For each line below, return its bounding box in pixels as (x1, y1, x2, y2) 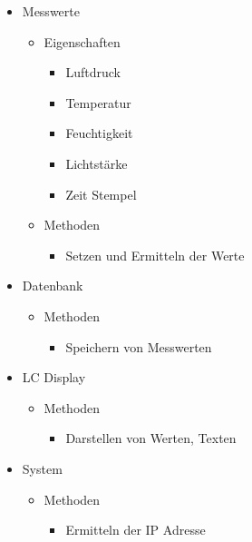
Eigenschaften (44, 32, 121, 51)
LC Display (22, 368, 86, 387)
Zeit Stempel (65, 184, 137, 203)
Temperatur (65, 93, 131, 112)
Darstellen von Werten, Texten (65, 429, 237, 448)
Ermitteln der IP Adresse (65, 520, 206, 539)
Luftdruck (65, 63, 121, 82)
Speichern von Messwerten (65, 337, 212, 356)
